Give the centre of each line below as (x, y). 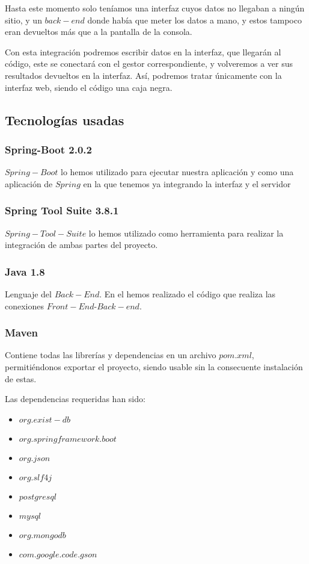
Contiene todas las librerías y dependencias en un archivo (111, 355)
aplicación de (29, 183)
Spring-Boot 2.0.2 (48, 149)
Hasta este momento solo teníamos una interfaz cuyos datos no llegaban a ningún (155, 8)
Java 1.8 (25, 271)
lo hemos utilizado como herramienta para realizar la (186, 233)
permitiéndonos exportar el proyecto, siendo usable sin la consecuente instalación (154, 366)
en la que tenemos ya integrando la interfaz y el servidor (187, 183)
